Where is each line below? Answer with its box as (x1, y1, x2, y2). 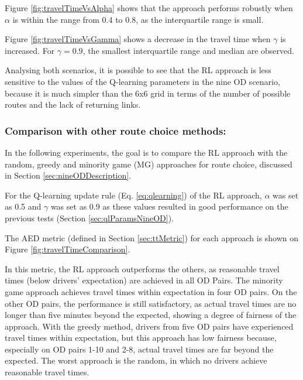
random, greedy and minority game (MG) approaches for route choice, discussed (5, 158, 292, 170)
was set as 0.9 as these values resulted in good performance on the (50, 200, 288, 213)
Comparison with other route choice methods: (5, 123, 226, 138)
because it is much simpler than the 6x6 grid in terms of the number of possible (5, 87, 291, 99)
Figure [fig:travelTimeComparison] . (5, 243, 130, 255)
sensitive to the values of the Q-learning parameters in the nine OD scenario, (5, 75, 280, 87)
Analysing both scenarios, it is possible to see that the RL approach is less (5, 64, 271, 76)
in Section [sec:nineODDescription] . (5, 169, 132, 182)
